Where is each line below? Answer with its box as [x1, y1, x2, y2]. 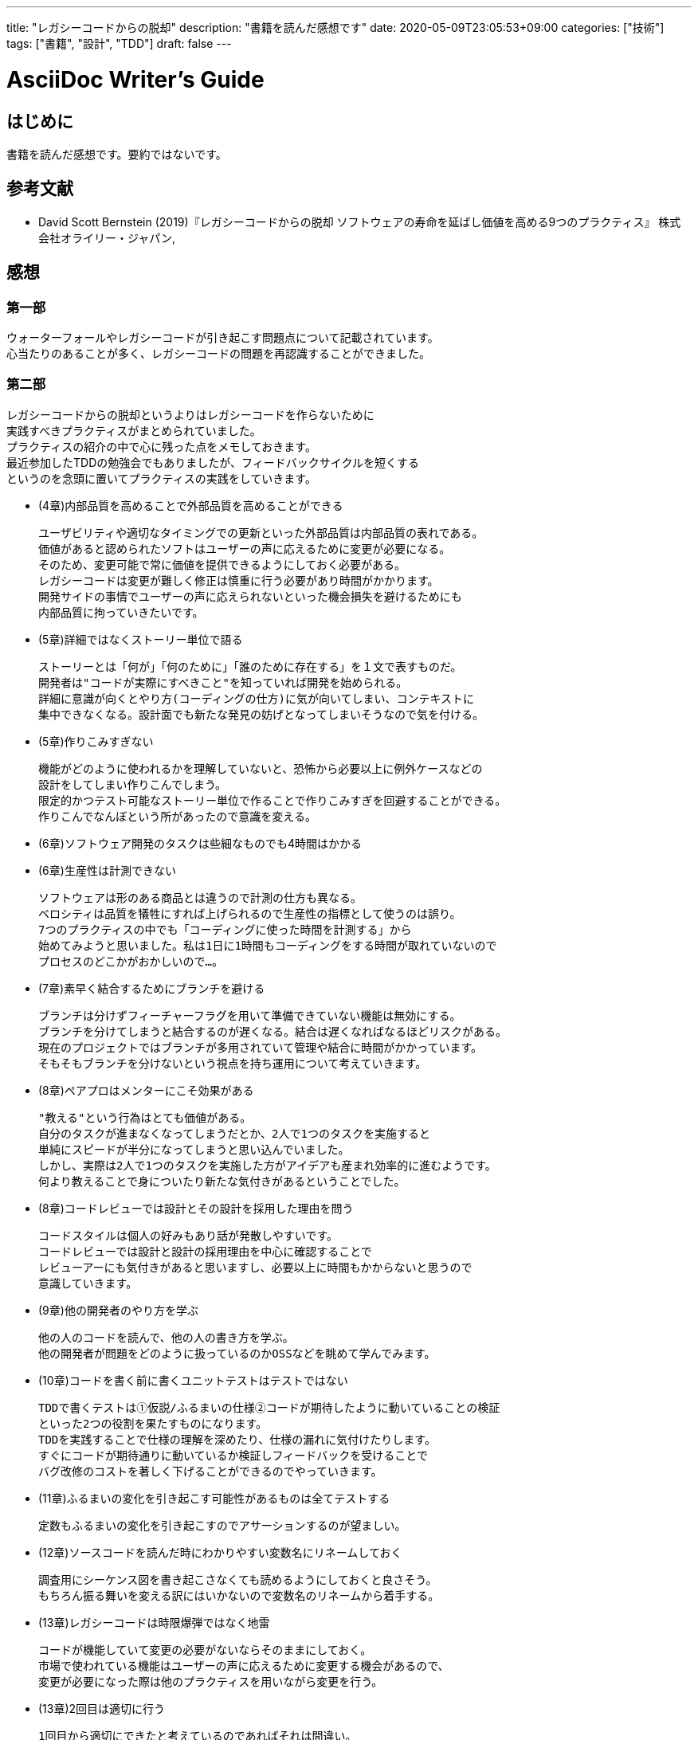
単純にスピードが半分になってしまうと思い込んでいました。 [38, 1142, 350, 1156]
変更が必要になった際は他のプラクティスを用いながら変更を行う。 [38, 1675, 383, 1688]
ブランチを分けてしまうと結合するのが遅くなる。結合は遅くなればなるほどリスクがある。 [38, 1025, 507, 1038]
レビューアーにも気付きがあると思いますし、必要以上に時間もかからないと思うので [38, 1260, 473, 1274]
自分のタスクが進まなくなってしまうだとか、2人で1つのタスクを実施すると [38, 1127, 430, 1140]
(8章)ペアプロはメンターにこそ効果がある [38, 1083, 254, 1097]
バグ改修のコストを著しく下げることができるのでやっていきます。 [38, 1464, 382, 1478]
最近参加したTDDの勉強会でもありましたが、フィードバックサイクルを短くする [6, 455, 419, 469]
